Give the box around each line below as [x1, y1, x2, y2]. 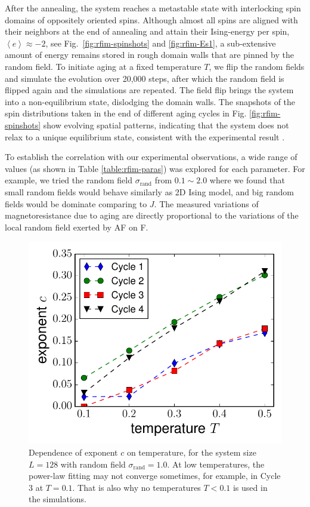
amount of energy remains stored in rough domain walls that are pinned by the [5, 48, 294, 61]
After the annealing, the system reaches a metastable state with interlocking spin [5, 2, 301, 14]
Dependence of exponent [29, 446, 118, 459]
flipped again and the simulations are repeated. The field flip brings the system [5, 84, 294, 96]
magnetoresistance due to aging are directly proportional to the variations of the [5, 209, 299, 222]
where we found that [209, 174, 285, 186]
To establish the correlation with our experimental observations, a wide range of [5, 150, 297, 163]
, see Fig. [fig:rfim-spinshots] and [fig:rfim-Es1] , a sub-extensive [45, 36, 276, 49]
